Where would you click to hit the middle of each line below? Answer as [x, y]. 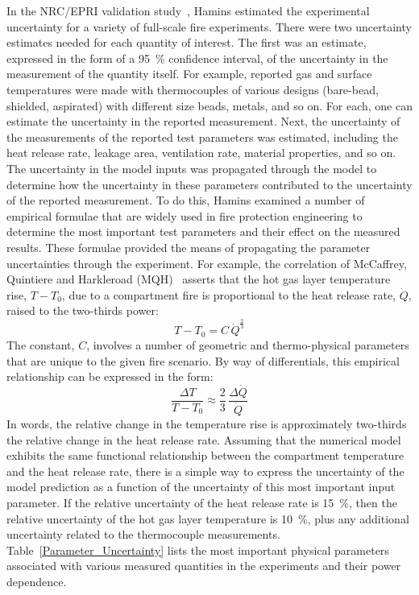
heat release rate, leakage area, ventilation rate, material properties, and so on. [201, 153]
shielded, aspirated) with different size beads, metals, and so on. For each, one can [209, 105]
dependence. [37, 581]
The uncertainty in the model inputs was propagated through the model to [192, 168]
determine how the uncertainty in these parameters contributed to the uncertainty [209, 184]
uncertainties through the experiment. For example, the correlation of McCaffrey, [207, 263]
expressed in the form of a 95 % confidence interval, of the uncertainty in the [197, 58]
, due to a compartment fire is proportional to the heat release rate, [229, 294]
